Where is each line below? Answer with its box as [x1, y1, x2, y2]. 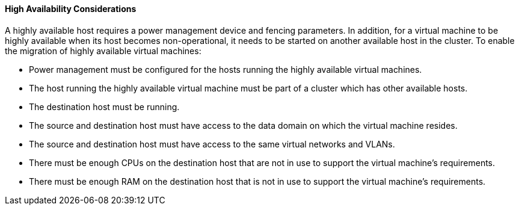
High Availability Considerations [5, 4, 137, 14]
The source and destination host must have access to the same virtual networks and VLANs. [29, 138, 395, 149]
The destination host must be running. [29, 101, 180, 112]
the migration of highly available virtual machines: [5, 45, 201, 56]
